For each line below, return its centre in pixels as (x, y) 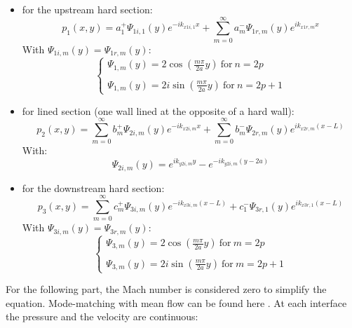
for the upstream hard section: (87, 9)
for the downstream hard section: (93, 187)
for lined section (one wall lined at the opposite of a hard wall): (158, 110)
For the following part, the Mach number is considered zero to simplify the (166, 289)
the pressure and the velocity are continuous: (102, 316)
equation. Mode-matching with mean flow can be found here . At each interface (176, 302)
